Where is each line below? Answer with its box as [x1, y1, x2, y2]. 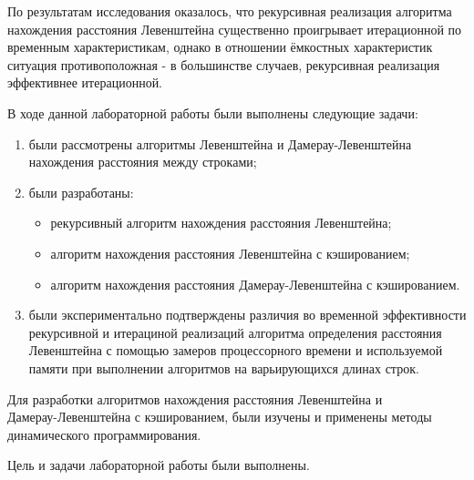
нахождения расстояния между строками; [28, 152, 257, 171]
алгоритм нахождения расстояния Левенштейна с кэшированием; [50, 243, 410, 262]
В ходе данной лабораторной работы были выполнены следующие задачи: [7, 103, 418, 122]
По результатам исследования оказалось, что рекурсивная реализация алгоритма [7, 2, 452, 20]
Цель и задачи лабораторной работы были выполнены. [7, 455, 310, 475]
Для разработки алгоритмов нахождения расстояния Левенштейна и [7, 389, 383, 408]
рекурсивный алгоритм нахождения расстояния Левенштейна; [50, 213, 392, 232]
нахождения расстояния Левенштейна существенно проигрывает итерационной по [7, 19, 462, 38]
